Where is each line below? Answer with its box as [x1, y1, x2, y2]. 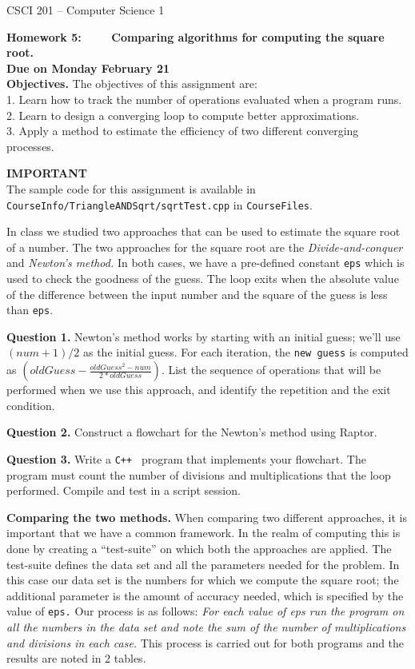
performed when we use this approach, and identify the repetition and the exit [6, 381, 391, 398]
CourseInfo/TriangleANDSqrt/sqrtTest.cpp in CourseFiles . [6, 196, 313, 213]
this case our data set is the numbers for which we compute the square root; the [6, 571, 399, 588]
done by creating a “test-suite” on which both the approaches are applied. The [6, 540, 392, 556]
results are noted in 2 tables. [6, 650, 146, 667]
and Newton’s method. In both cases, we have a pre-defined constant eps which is [6, 254, 405, 271]
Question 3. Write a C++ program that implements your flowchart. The [6, 450, 366, 467]
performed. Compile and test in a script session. [6, 482, 241, 499]
